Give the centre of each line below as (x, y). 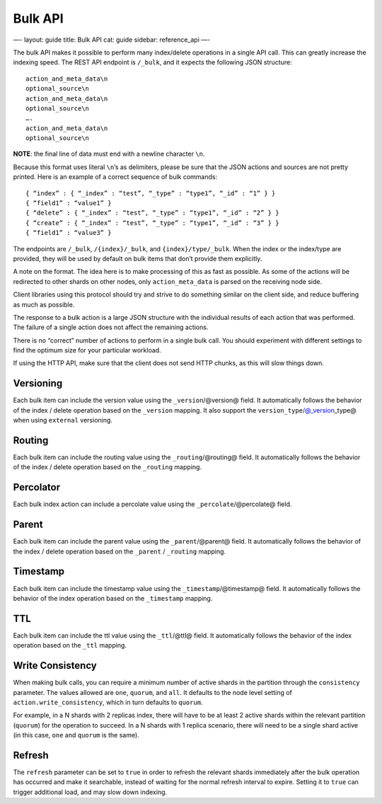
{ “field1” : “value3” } (69, 233)
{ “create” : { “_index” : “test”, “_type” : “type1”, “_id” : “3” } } (152, 223)
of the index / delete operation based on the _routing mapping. (107, 467)
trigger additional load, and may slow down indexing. (90, 792)
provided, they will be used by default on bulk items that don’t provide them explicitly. (138, 258)
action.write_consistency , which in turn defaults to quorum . (108, 702)
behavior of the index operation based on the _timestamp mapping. (113, 598)
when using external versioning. (63, 420)
